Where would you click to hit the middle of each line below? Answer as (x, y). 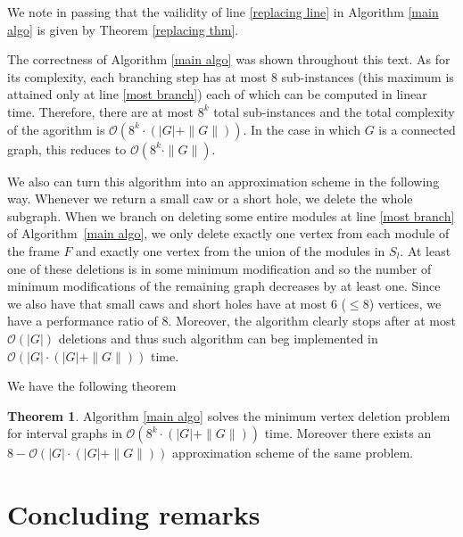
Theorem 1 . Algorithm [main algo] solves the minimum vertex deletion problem (229, 415)
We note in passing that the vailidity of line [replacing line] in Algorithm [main (223, 12)
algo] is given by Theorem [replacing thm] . (123, 29)
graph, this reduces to (67, 149)
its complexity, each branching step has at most (137, 76)
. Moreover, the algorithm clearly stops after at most (312, 321)
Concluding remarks (134, 514)
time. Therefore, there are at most (101, 111)
